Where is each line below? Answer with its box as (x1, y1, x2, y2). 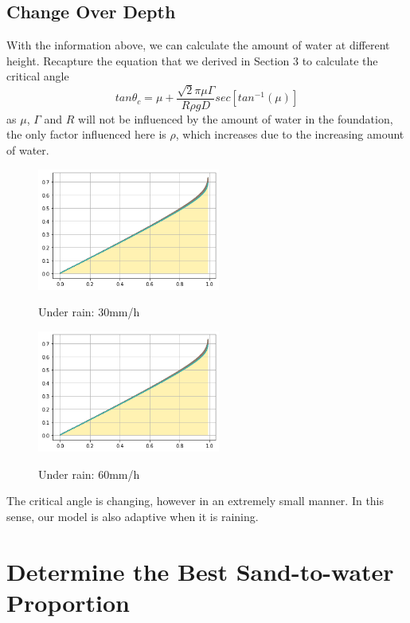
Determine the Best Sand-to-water (6, 554, 394, 587)
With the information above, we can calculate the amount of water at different (6, 37, 390, 53)
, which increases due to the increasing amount (175, 126, 404, 143)
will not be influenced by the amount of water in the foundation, (78, 110, 393, 127)
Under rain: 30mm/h (38, 304, 140, 320)
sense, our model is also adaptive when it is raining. (6, 507, 259, 524)
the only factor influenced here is (6, 126, 166, 143)
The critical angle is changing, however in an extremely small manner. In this (6, 492, 385, 509)
